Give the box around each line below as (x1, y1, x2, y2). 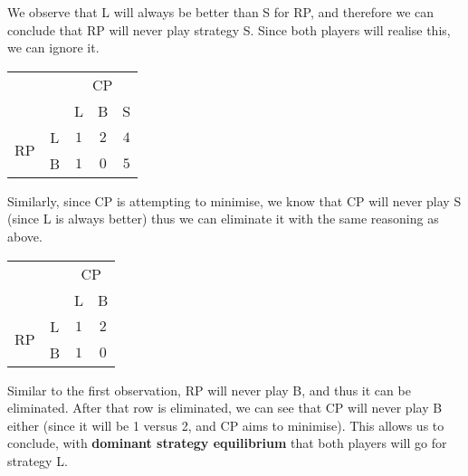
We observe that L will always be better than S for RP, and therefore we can (7, 3, 435, 21)
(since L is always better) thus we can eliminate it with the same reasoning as (7, 209, 439, 228)
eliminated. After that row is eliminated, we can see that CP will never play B (7, 398, 443, 417)
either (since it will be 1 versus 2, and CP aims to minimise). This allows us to (7, 415, 444, 434)
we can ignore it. (7, 38, 100, 57)
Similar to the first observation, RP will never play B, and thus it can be (7, 380, 411, 399)
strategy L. (7, 451, 68, 470)
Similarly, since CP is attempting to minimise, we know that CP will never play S (7, 191, 462, 210)
